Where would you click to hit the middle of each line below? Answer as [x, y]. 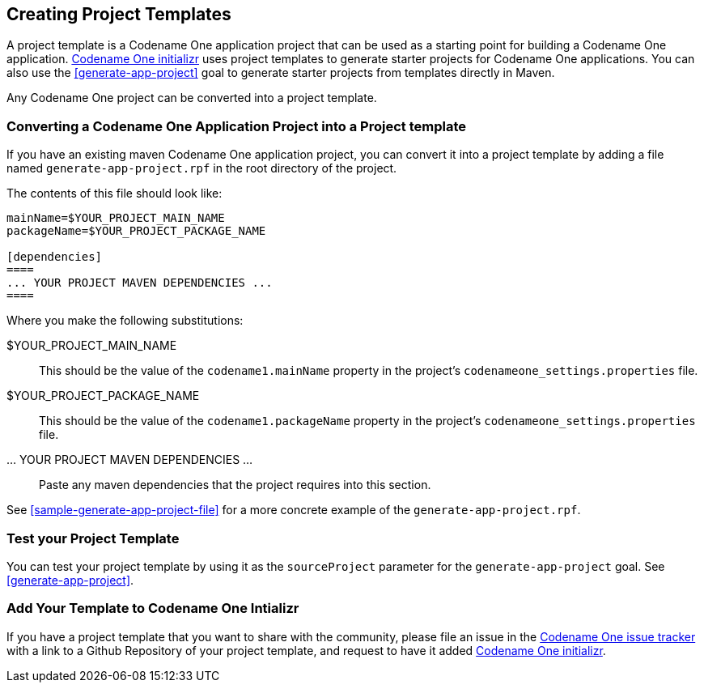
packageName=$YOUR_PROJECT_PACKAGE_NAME [136, 231]
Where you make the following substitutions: [125, 321]
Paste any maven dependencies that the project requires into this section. [235, 485]
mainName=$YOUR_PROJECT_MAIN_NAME [116, 218]
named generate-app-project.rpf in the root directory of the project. [202, 168]
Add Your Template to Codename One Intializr [153, 608]
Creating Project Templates [119, 14]
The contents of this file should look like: [115, 194]
